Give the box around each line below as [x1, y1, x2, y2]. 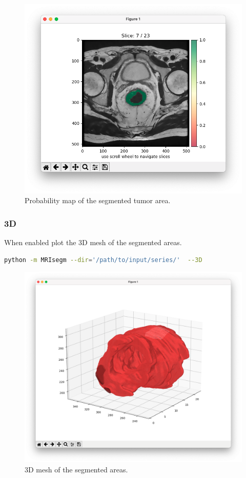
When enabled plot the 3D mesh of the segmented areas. [4, 237, 182, 248]
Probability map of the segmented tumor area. [25, 195, 171, 206]
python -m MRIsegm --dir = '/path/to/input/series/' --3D [4, 256, 202, 264]
